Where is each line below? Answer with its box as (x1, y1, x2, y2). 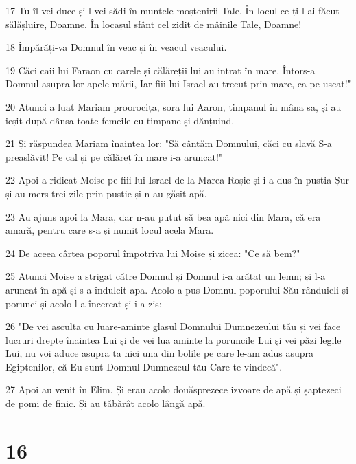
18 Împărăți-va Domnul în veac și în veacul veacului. (5, 40, 227, 54)
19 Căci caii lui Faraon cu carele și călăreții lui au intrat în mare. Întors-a (5, 63, 316, 77)
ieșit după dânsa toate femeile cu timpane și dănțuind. (5, 113, 235, 127)
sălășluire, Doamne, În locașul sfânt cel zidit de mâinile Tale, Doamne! (5, 16, 302, 31)
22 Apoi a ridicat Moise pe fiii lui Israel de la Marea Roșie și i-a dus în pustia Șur (5, 173, 349, 187)
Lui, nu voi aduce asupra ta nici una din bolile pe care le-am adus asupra (5, 346, 313, 360)
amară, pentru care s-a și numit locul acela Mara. (5, 223, 214, 237)
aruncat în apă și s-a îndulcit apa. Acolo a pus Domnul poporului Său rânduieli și (5, 282, 349, 296)
